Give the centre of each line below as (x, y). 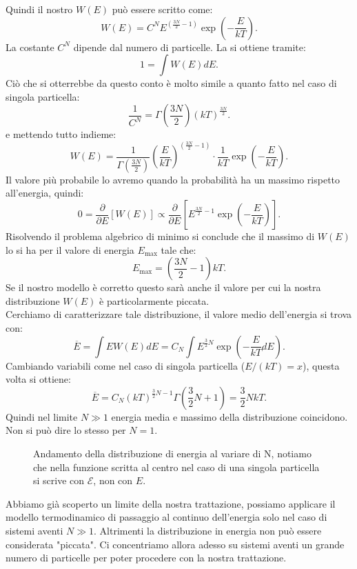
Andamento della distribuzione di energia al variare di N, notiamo (172, 453)
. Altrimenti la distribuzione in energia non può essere (208, 530)
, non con (113, 480)
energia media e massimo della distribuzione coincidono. (229, 416)
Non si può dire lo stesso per (66, 430)
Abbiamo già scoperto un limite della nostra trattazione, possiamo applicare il (171, 503)
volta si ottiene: (38, 379)
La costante (30, 47)
